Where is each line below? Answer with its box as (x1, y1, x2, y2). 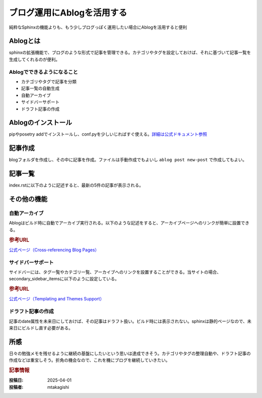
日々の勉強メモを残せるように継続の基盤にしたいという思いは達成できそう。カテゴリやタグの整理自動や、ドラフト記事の (9, 350, 251, 356)
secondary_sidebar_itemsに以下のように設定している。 (9, 276, 119, 282)
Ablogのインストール (9, 119, 72, 127)
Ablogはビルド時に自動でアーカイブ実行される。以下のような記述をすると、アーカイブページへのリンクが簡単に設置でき (9, 220, 250, 226)
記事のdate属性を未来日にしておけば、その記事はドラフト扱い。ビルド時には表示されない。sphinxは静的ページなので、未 (9, 318, 252, 324)
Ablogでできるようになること (9, 69, 78, 75)
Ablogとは (9, 37, 41, 45)
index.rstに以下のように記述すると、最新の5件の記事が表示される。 (9, 182, 144, 188)
